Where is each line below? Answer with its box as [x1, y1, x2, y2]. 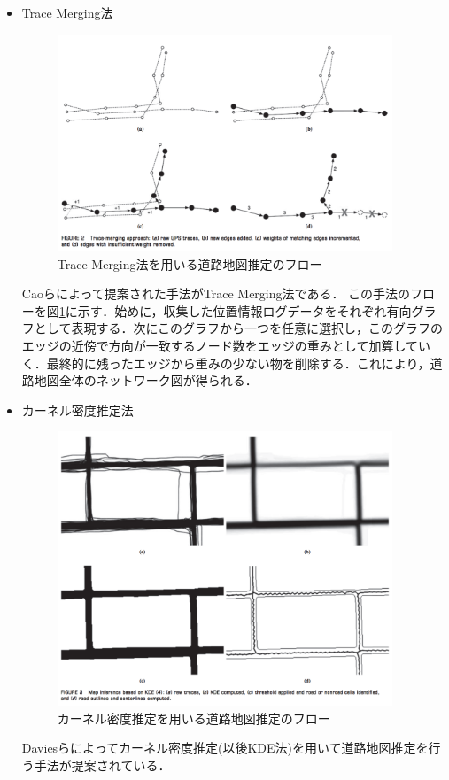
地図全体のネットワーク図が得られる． [34, 371, 258, 390]
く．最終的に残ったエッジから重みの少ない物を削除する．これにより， [21, 353, 430, 372]
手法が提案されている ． [34, 755, 171, 774]
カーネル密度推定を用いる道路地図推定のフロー [57, 708, 330, 727]
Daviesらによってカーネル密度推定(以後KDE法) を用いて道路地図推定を [21, 738, 429, 757]
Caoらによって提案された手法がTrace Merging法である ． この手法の [21, 284, 411, 303]
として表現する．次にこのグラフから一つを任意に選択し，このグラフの [34, 319, 444, 337]
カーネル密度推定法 [21, 400, 134, 419]
